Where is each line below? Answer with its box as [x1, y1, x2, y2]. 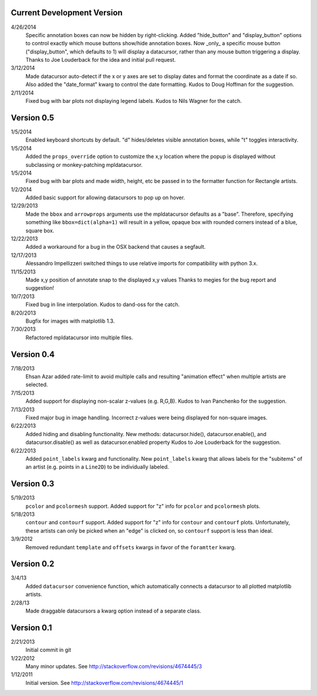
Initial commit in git [25, 647, 72, 654]
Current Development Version [11, 8, 123, 18]
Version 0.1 [11, 623, 52, 633]
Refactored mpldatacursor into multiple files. [25, 334, 133, 341]
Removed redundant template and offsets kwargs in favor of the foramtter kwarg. [25, 544, 236, 551]
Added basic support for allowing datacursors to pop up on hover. [25, 194, 185, 201]
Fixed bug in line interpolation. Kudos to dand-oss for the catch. [25, 301, 180, 308]
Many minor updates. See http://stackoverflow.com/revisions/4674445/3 [25, 663, 203, 670]
